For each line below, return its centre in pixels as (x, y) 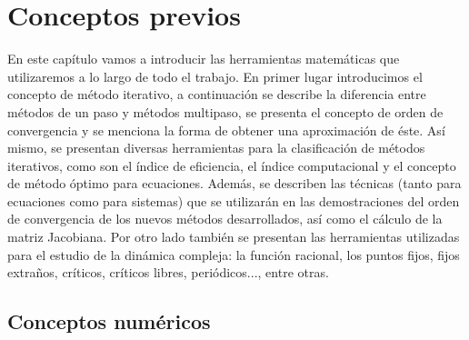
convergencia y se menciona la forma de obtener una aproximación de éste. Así (226, 130)
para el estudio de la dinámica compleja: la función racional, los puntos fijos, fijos (234, 254)
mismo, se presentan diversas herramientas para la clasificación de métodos (216, 148)
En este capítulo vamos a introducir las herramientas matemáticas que (204, 59)
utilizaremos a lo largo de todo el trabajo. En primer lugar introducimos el (215, 76)
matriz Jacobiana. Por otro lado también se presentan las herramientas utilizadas (234, 237)
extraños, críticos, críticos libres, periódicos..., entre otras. (168, 272)
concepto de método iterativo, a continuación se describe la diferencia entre (217, 94)
